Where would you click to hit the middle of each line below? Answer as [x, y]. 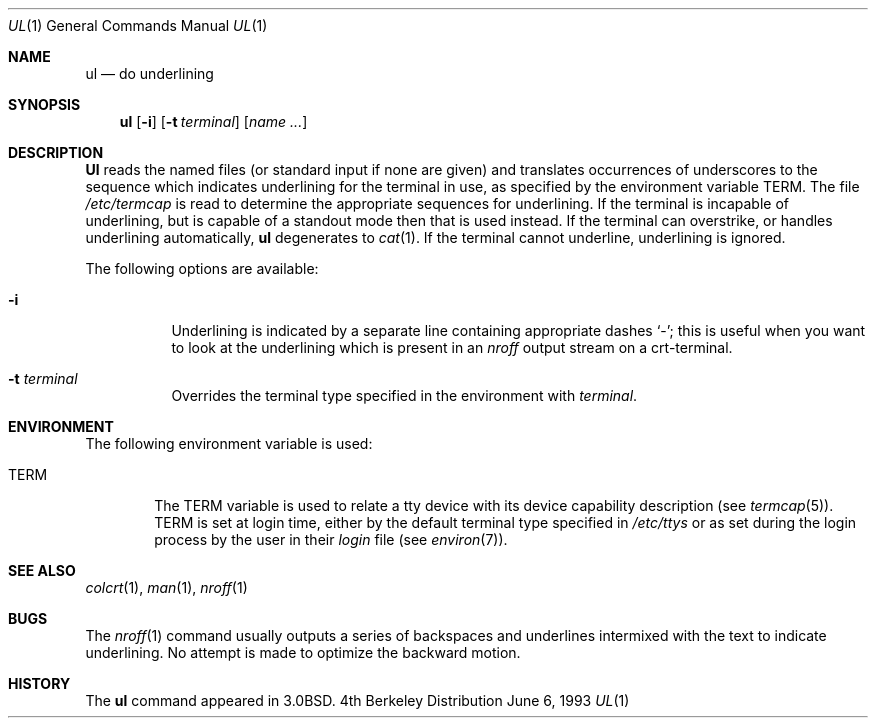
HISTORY [39, 683]
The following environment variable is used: [229, 443]
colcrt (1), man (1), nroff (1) [166, 587]
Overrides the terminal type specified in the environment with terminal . [404, 395]
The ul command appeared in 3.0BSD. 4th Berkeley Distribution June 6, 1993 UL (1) [357, 700]
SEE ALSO [42, 570]
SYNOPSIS [44, 104]
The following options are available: [202, 268]
